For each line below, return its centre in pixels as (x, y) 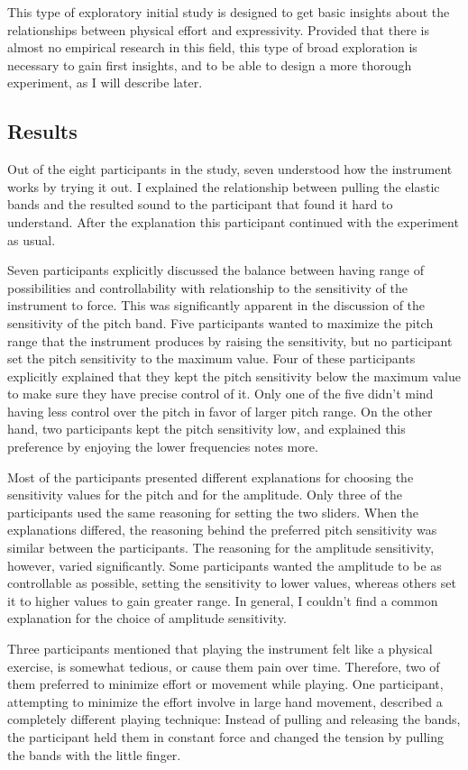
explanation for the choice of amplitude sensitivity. (147, 618)
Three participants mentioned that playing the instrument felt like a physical (220, 649)
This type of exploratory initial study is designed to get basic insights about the (229, 12)
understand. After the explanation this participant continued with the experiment (233, 221)
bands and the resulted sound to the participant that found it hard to (200, 204)
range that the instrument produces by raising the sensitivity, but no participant (230, 340)
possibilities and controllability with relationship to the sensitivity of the (207, 287)
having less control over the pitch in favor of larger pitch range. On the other (220, 411)
